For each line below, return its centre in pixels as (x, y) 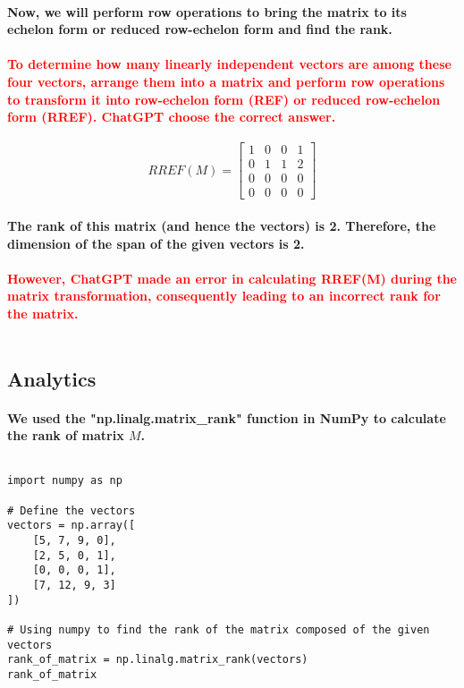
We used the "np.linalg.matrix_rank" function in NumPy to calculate (227, 417)
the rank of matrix (66, 435)
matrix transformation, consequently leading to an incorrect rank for (224, 296)
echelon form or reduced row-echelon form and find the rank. (200, 29)
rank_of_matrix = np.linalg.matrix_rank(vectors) (158, 660)
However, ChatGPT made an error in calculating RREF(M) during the (232, 278)
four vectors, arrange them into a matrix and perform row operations (226, 81)
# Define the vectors (72, 510)
